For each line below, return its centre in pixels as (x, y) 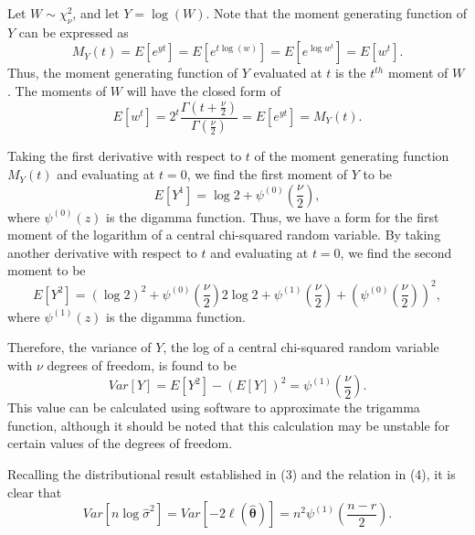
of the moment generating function (352, 156)
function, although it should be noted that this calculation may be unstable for (229, 425)
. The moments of (57, 90)
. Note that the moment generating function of (336, 13)
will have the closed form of (204, 90)
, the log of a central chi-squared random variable (301, 347)
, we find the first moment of (267, 174)
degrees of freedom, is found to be (142, 364)
